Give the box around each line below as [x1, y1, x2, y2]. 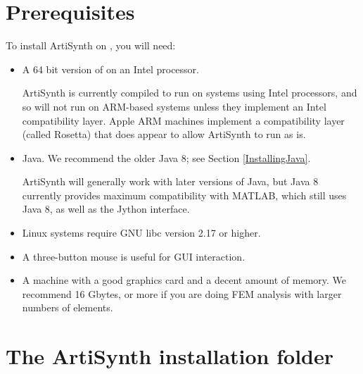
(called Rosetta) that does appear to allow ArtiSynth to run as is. [22, 127, 306, 142]
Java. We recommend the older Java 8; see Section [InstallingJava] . [22, 150, 311, 165]
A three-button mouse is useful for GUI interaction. [22, 249, 246, 263]
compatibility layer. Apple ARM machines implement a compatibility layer [22, 113, 345, 127]
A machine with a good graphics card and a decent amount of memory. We [22, 273, 347, 287]
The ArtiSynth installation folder [6, 342, 334, 370]
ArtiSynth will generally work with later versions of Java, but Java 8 [22, 174, 319, 189]
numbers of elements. [22, 300, 113, 315]
